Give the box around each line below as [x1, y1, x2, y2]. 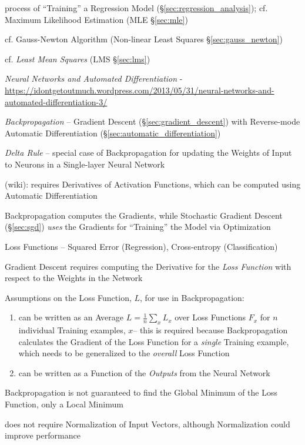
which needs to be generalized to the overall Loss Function [18, 347, 230, 359]
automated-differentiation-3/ [5, 95, 108, 108]
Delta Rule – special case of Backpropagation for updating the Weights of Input [5, 146, 292, 159]
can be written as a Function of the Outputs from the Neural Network [18, 366, 270, 379]
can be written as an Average [18, 311, 124, 323]
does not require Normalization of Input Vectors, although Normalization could [5, 417, 290, 430]
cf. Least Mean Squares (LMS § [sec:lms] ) [5, 52, 150, 65]
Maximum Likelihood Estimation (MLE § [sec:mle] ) [5, 13, 188, 25]
